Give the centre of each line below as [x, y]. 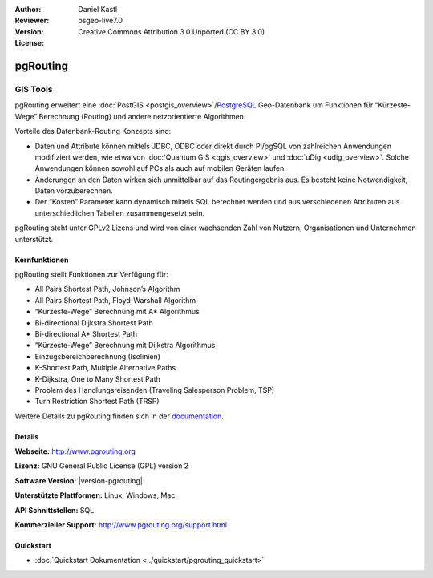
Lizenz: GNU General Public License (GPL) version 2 [102, 466]
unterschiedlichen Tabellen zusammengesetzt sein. [120, 213]
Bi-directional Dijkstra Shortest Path [94, 323]
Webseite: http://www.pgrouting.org [75, 451]
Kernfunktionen [42, 260]
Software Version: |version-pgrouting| [79, 480]
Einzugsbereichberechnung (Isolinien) [97, 356]
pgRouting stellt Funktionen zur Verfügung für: [91, 275]
